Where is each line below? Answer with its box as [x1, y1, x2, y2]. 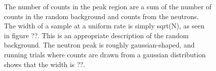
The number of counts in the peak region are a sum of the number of [4, 1, 212, 11]
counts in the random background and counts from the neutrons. [4, 11, 199, 21]
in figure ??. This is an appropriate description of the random [4, 30, 189, 40]
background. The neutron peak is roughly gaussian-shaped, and [4, 40, 195, 50]
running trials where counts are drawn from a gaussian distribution [4, 49, 206, 59]
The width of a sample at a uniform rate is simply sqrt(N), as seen [4, 21, 205, 31]
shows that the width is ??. [4, 59, 85, 69]
